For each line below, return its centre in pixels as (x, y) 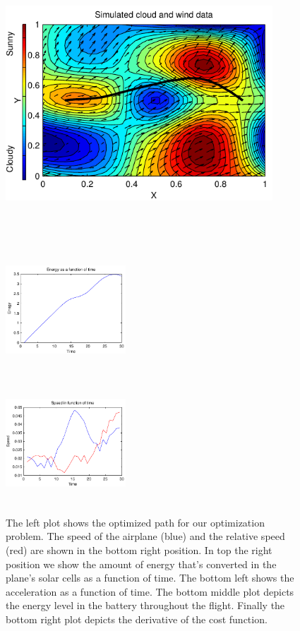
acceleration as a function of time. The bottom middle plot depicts (150, 591)
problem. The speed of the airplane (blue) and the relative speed (145, 536)
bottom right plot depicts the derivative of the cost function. (137, 619)
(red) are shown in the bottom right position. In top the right (139, 550)
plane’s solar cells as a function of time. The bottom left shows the (150, 578)
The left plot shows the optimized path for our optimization (135, 522)
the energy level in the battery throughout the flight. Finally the (145, 605)
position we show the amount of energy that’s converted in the (141, 564)
